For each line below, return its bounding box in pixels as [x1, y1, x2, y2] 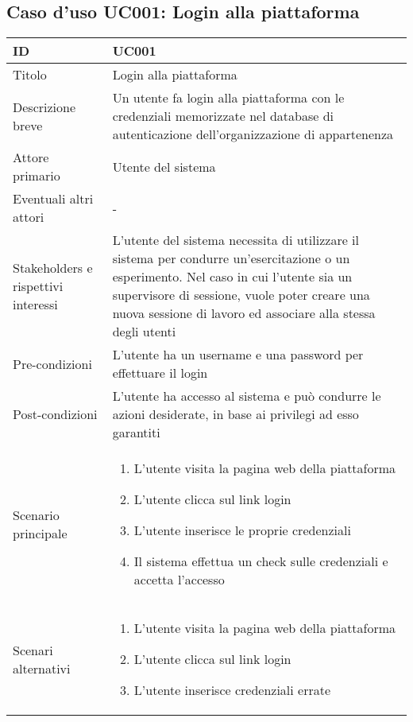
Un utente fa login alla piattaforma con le [112, 88, 345, 107]
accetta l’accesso [133, 570, 225, 589]
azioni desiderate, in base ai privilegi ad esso [112, 405, 359, 424]
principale [13, 523, 68, 542]
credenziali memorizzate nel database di [112, 107, 334, 126]
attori [13, 208, 44, 227]
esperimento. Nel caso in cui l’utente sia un [112, 267, 353, 286]
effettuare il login [112, 363, 208, 382]
